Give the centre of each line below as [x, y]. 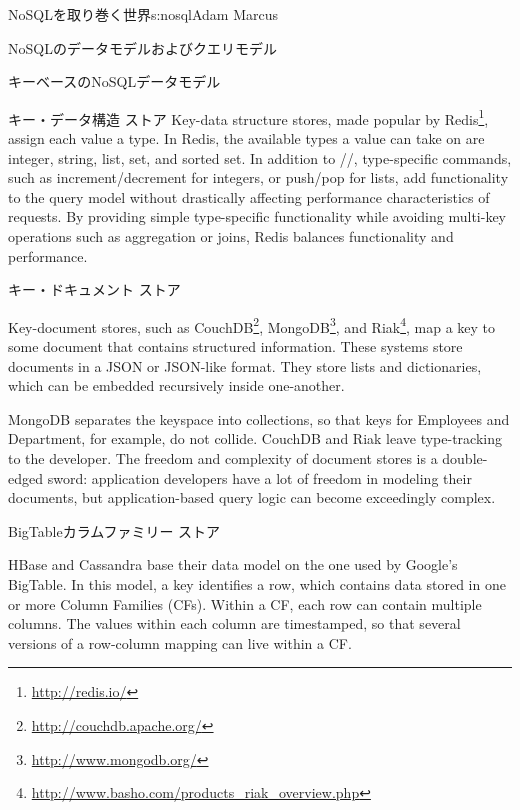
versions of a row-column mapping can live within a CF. [180, 642]
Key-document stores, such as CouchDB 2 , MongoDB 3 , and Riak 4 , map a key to [252, 325]
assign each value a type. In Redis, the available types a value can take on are [246, 138]
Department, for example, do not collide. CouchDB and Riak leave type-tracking [255, 438]
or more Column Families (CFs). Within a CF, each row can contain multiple [245, 603]
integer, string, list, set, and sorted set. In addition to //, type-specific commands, [260, 157]
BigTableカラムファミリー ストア [114, 530]
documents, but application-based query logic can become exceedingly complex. [252, 497]
